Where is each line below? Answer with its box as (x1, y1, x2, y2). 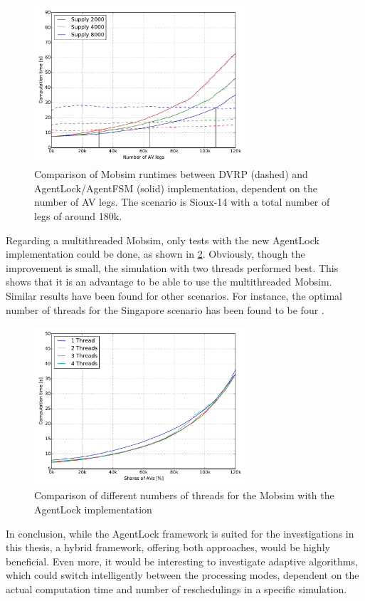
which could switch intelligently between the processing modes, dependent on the (6, 568, 359, 582)
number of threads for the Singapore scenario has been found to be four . (6, 302, 324, 317)
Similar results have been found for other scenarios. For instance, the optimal (6, 288, 342, 303)
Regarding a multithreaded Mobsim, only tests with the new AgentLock (6, 232, 319, 247)
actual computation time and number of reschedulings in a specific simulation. (6, 581, 347, 596)
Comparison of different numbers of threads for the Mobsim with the (34, 488, 334, 503)
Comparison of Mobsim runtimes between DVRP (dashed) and (34, 167, 308, 182)
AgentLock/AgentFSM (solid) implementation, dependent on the (34, 180, 317, 195)
